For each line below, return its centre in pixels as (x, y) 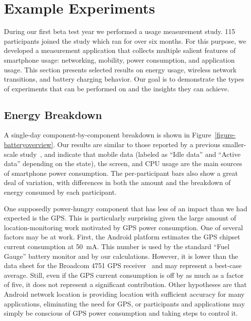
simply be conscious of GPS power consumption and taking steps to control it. (121, 313)
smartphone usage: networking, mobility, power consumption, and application (119, 59)
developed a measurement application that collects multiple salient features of (120, 50)
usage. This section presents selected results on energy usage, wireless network (120, 69)
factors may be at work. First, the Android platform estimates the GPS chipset (122, 237)
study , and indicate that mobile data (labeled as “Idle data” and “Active (130, 154)
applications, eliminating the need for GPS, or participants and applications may (125, 303)
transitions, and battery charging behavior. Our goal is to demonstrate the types (124, 79)
